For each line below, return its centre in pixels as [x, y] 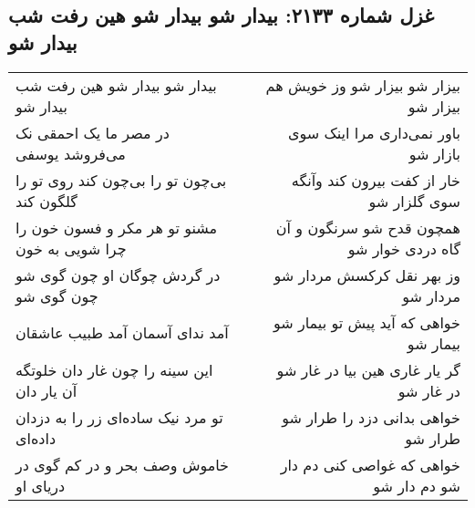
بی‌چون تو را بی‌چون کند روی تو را [121, 180]
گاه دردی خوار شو [404, 248]
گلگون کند [46, 201]
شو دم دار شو [417, 485]
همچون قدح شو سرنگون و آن [368, 227]
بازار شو [434, 153]
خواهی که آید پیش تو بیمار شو [367, 322]
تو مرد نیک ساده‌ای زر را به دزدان [119, 417]
